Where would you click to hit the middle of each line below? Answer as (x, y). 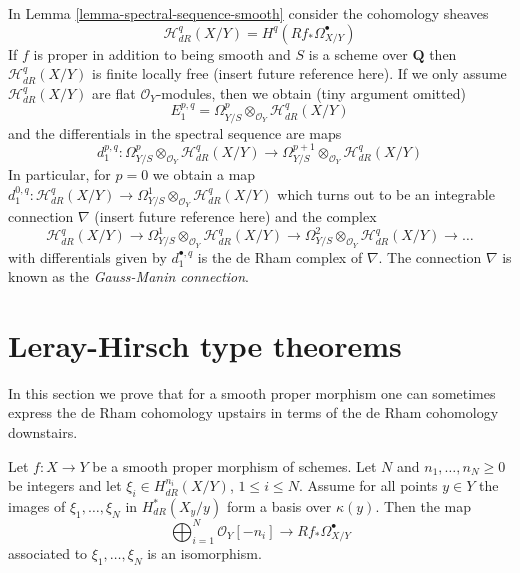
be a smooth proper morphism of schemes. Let (234, 465)
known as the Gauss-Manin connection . (129, 276)
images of (37, 506)
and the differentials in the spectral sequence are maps (175, 132)
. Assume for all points (368, 485)
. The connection (430, 256)
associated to (48, 553)
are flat (114, 92)
